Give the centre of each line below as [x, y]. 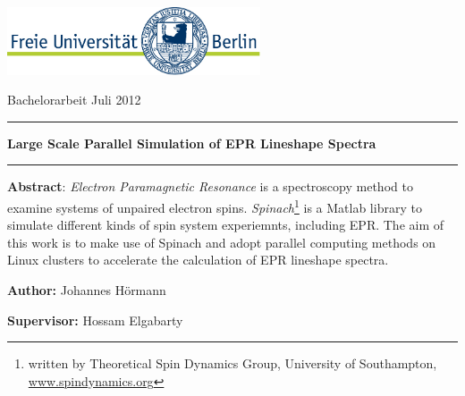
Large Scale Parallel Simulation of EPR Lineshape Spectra [192, 143]
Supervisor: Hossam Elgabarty [95, 320]
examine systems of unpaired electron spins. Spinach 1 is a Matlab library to [215, 206]
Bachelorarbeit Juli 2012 [74, 100]
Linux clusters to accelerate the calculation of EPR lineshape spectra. [198, 260]
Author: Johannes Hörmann [87, 289]
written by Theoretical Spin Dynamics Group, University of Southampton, [232, 363]
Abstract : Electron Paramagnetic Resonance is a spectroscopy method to [210, 186]
